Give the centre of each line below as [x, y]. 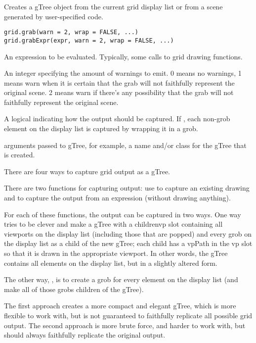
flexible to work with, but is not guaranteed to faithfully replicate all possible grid [128, 315]
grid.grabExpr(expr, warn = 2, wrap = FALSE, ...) [89, 40]
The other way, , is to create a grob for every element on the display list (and [121, 279]
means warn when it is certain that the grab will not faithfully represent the [119, 82]
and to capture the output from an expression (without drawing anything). [117, 198]
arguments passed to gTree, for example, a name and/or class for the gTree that [125, 145]
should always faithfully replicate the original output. [85, 335]
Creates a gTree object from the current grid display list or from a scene [113, 6]
